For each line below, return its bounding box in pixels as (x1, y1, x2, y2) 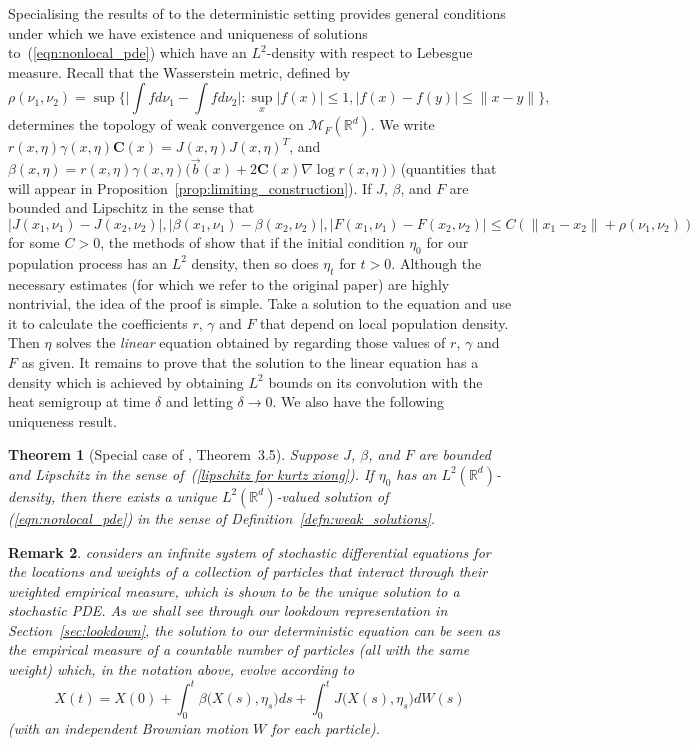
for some (8, 231, 60, 252)
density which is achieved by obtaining (8, 371, 244, 392)
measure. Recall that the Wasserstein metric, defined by (8, 61, 351, 82)
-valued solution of (276, 485, 389, 506)
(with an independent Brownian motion (8, 717, 249, 738)
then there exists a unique (60, 485, 217, 506)
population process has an (8, 252, 167, 273)
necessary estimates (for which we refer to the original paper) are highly (8, 273, 450, 294)
